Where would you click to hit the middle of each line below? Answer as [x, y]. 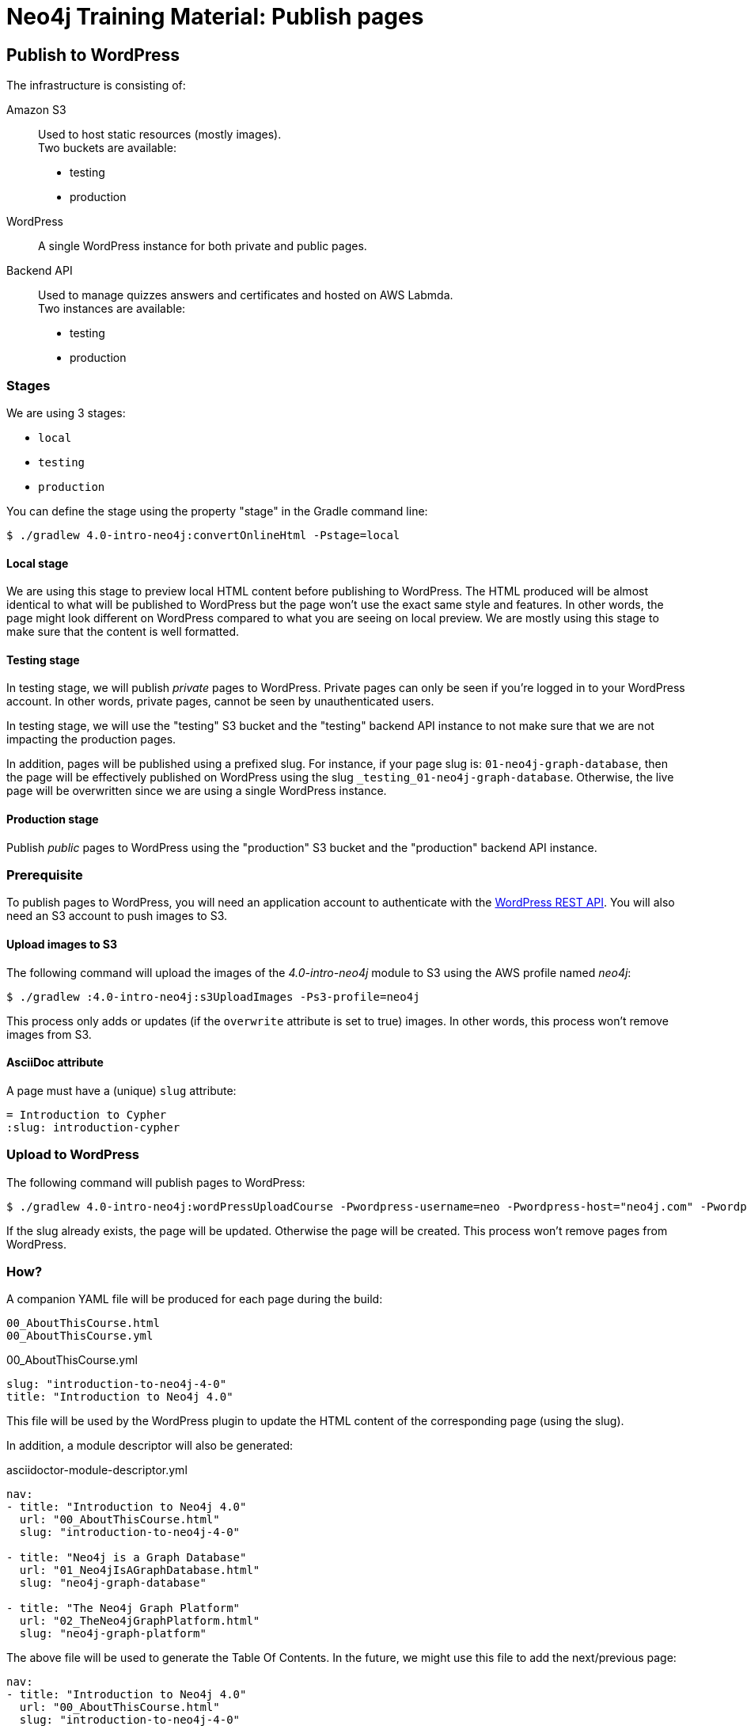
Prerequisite [45, 874]
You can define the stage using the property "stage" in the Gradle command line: [217, 511]
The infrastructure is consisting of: [96, 86]
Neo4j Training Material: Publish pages [215, 17]
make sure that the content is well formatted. [123, 632]
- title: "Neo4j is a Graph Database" [127, 1558]
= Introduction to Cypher [87, 1114]
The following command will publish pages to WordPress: [156, 1182]
